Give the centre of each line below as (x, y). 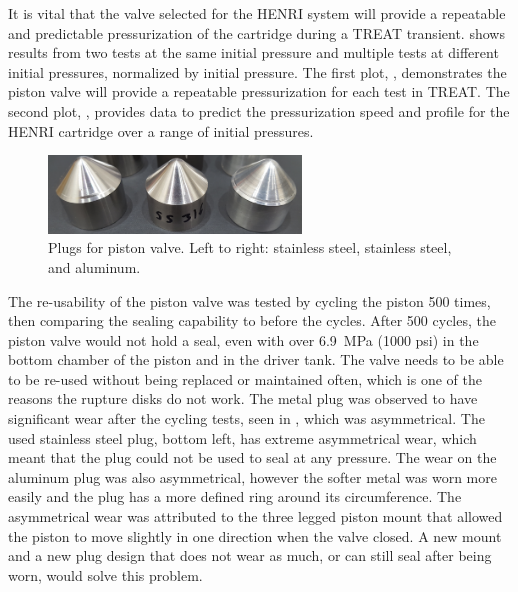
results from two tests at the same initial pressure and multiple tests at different (253, 52)
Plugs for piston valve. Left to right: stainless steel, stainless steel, (250, 247)
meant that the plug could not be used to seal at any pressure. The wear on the (252, 457)
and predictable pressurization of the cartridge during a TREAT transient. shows (256, 32)
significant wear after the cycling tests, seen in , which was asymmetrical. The (246, 418)
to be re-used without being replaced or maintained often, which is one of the (245, 378)
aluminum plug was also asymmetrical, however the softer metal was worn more (252, 476)
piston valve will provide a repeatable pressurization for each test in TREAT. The (259, 91)
